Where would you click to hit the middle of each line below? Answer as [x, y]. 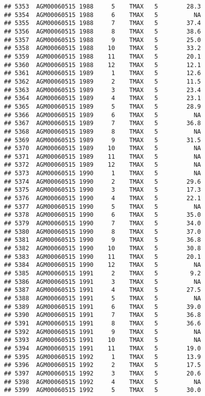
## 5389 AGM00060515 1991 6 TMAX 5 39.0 [102, 307]
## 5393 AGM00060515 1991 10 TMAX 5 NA [102, 340]
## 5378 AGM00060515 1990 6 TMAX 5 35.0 [102, 215]
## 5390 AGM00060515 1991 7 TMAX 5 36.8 [102, 315]
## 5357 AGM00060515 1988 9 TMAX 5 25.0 [102, 40]
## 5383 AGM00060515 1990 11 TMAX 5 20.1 [102, 257]
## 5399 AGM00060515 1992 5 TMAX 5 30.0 [102, 390]
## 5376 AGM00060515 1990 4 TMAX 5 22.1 [102, 199]
